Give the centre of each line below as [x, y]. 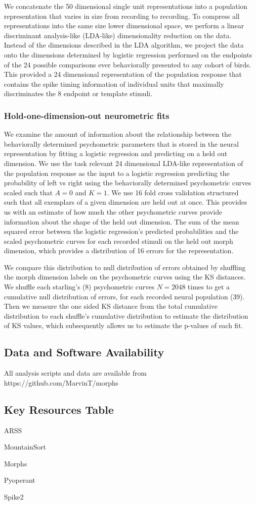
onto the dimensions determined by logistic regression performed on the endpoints [128, 54]
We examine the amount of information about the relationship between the [118, 134]
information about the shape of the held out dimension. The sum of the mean [122, 221]
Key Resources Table [59, 409]
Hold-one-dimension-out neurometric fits [87, 115]
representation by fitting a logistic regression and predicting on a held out [116, 153]
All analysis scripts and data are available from [75, 373]
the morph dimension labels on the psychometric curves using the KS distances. [125, 277]
